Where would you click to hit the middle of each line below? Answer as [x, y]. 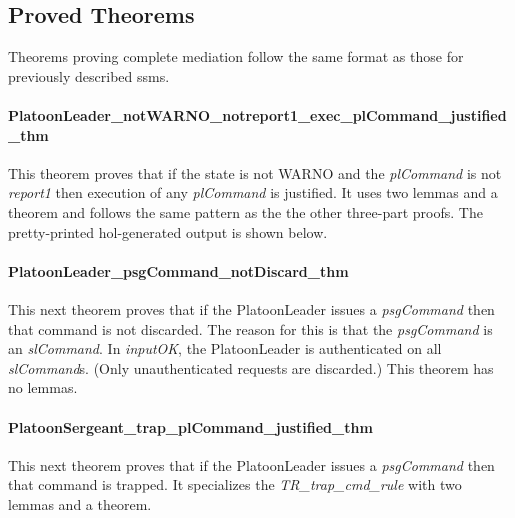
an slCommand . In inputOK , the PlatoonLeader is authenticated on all [225, 348]
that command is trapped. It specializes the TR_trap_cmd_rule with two [235, 484]
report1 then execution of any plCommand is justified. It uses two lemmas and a [253, 192]
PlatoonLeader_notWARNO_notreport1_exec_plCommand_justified [257, 114]
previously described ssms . [89, 75]
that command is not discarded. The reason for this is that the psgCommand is [250, 328]
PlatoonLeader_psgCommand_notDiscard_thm [178, 270]
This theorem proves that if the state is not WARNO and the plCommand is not [255, 172]
